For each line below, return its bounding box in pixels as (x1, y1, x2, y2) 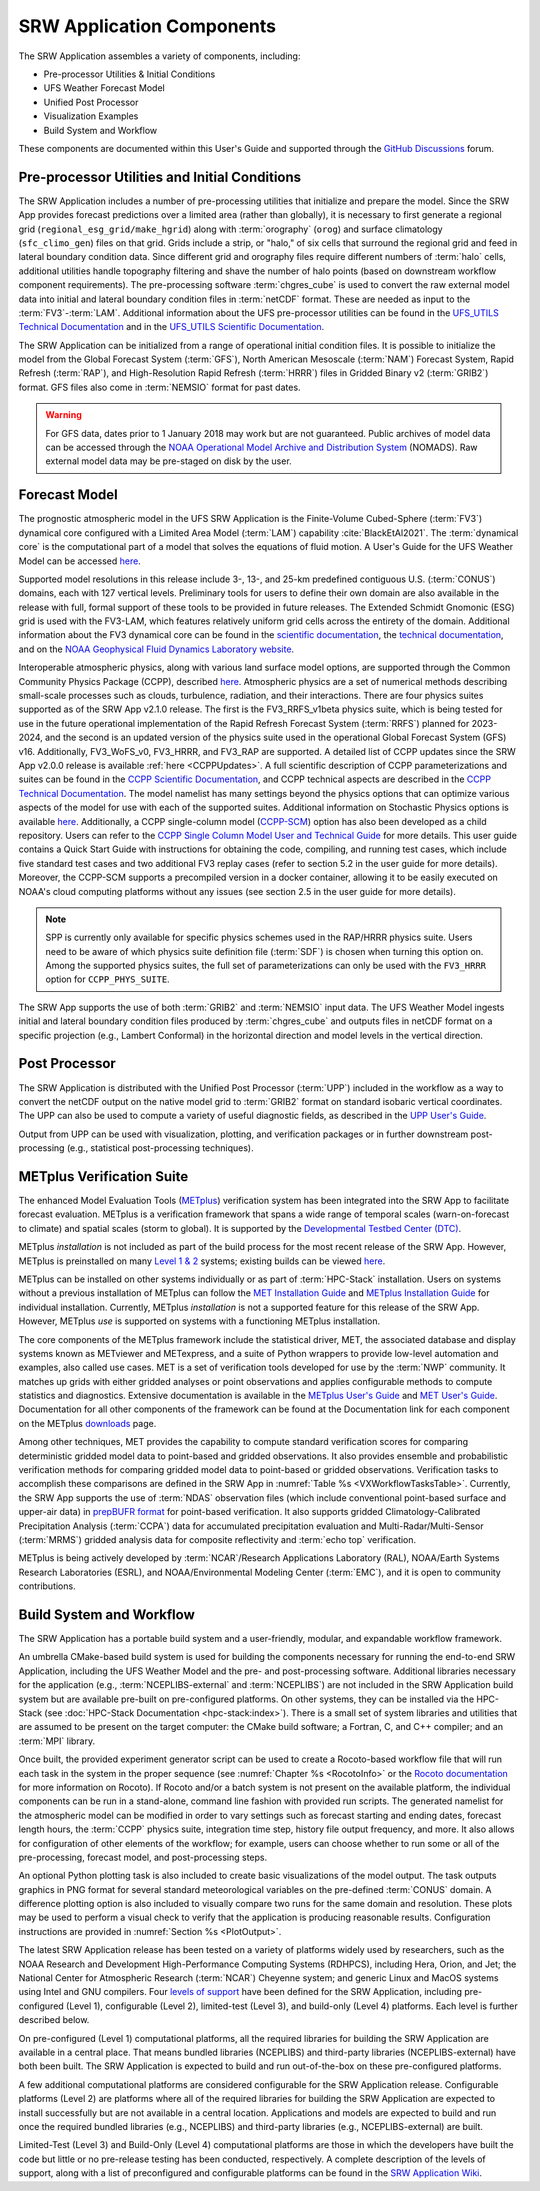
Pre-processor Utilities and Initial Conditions (18, 168, 302, 185)
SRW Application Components (18, 15, 277, 37)
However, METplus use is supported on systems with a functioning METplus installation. (18, 1315, 381, 1327)
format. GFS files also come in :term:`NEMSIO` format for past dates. (18, 381, 301, 393)
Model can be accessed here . (18, 555, 142, 567)
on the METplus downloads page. (18, 1417, 157, 1429)
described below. (18, 2014, 90, 2026)
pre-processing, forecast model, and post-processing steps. (18, 1851, 268, 1863)
